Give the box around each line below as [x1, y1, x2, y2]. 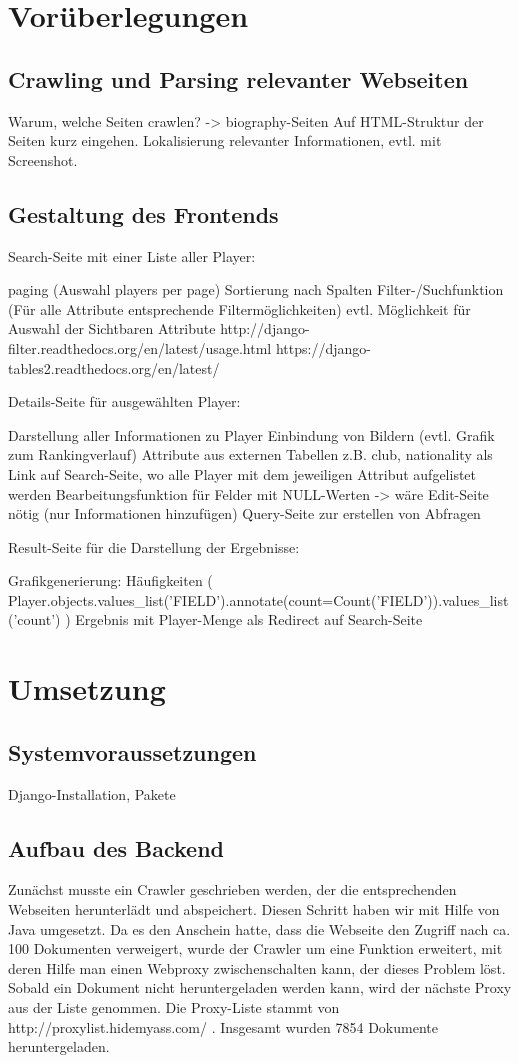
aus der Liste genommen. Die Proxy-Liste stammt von [8, 997, 340, 1017]
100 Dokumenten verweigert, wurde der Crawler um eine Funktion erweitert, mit [8, 938, 503, 959]
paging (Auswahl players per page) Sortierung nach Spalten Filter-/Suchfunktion [8, 279, 504, 300]
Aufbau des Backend [8, 832, 225, 863]
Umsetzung [8, 668, 166, 709]
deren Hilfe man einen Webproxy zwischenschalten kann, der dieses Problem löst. [8, 957, 506, 978]
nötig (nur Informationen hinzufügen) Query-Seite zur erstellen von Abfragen [8, 503, 481, 524]
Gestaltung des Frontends [8, 198, 279, 229]
